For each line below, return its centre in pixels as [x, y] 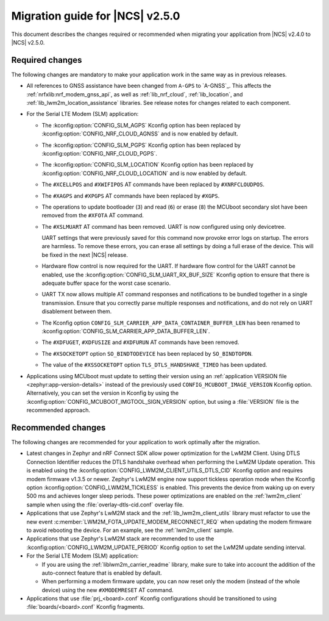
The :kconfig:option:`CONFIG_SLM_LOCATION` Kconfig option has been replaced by [148, 165]
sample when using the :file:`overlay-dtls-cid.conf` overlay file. [105, 504]
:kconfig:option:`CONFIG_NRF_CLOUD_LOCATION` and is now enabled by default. [144, 173]
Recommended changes [58, 427]
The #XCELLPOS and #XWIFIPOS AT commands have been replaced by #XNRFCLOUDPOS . [153, 185]
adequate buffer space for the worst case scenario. [106, 283]
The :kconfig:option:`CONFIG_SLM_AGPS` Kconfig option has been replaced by [141, 125]
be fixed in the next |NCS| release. [85, 255]
